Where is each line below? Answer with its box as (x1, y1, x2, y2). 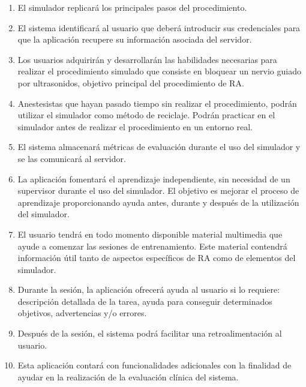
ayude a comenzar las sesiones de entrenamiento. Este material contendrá (17, 239, 287, 252)
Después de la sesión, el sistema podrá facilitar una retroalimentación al (17, 327, 282, 340)
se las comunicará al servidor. (17, 152, 126, 164)
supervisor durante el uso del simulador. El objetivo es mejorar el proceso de (17, 184, 299, 197)
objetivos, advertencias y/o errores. (17, 307, 147, 319)
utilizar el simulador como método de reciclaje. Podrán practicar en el (17, 109, 275, 121)
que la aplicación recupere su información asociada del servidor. (17, 33, 252, 46)
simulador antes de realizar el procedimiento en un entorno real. (17, 120, 253, 133)
